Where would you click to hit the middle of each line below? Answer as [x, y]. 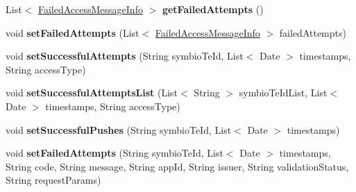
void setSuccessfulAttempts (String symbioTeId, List [125, 56]
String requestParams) [53, 180]
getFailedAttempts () [213, 9]
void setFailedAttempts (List [73, 32]
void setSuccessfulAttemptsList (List [92, 93]
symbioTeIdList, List [283, 93]
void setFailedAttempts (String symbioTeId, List [115, 153]
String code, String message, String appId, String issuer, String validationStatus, [177, 166]
